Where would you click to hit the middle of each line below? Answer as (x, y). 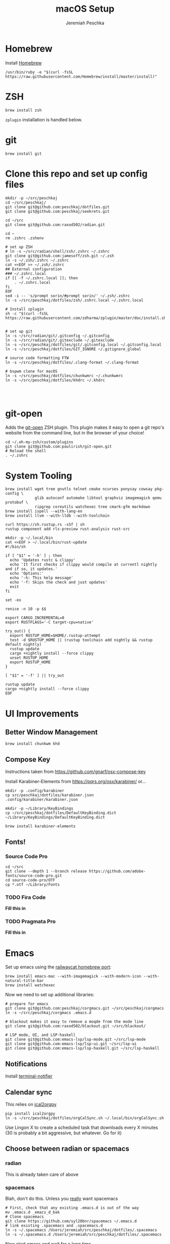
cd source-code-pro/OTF (30, 880)
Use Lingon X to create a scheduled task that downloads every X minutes (82, 1128)
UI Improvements (42, 713)
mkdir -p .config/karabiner (35, 791)
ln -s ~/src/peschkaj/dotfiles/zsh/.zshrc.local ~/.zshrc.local (74, 300)
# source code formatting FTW (37, 358)
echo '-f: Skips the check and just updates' (59, 582)
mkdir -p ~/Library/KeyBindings (39, 809)
